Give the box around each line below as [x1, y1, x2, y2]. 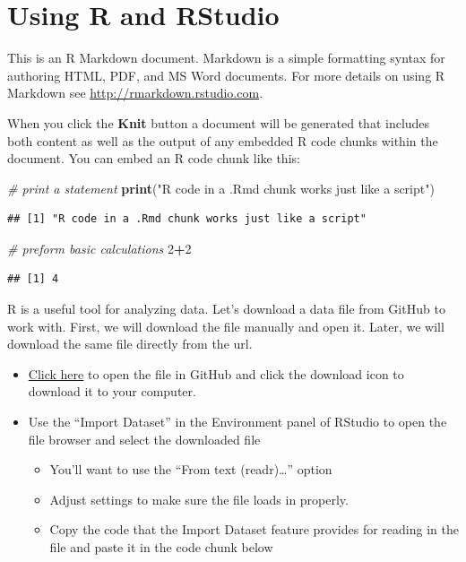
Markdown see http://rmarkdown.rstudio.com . [7, 83, 263, 102]
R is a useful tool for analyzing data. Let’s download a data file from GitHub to [7, 299, 445, 318]
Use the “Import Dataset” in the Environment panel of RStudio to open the [28, 412, 447, 431]
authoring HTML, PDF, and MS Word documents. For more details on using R [7, 65, 445, 84]
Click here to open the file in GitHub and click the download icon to [28, 364, 404, 383]
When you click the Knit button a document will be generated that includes [7, 113, 430, 132]
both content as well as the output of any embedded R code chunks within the [7, 131, 438, 150]
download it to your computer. [28, 382, 196, 401]
